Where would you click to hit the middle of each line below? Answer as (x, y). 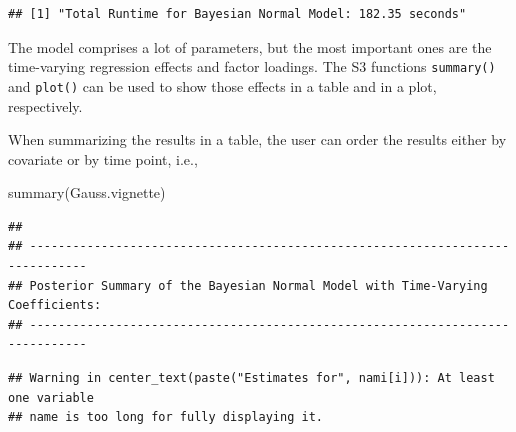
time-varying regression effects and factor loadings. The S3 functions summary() (252, 66)
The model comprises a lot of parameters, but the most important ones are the (250, 46)
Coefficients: (55, 305)
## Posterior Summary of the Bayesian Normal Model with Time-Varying (248, 285)
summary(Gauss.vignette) (87, 192)
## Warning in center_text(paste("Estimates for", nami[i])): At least (251, 378)
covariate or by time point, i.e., (103, 158)
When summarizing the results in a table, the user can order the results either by (257, 139)
